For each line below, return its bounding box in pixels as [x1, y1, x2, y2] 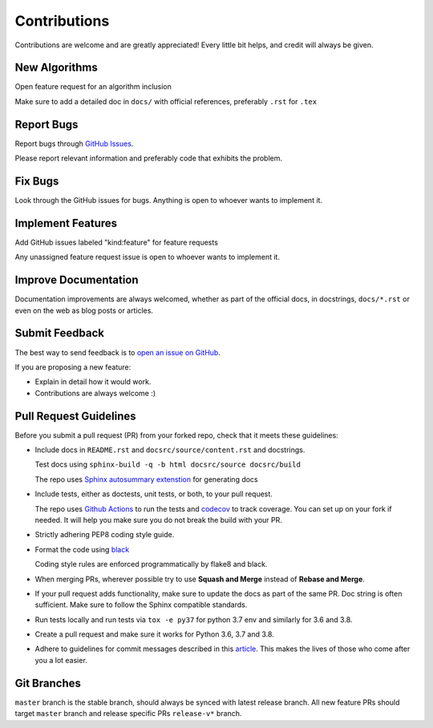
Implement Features [14, 216, 118, 230]
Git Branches [14, 676, 82, 690]
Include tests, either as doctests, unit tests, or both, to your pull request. [34, 489, 273, 499]
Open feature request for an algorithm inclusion [14, 82, 172, 91]
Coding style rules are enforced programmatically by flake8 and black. [34, 560, 268, 569]
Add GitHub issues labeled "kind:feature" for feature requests [14, 237, 218, 247]
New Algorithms [14, 61, 98, 75]
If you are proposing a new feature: [14, 362, 132, 372]
